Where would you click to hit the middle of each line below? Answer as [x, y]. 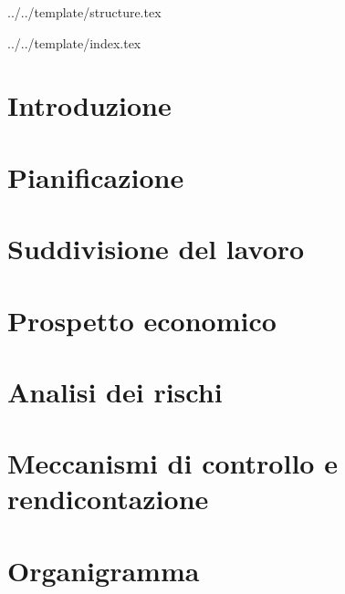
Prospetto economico [142, 320]
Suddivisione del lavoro [156, 249]
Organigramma [104, 570]
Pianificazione [96, 177]
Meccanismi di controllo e [172, 463]
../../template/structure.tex [84, 12]
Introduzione [89, 105]
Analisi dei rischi [115, 391]
